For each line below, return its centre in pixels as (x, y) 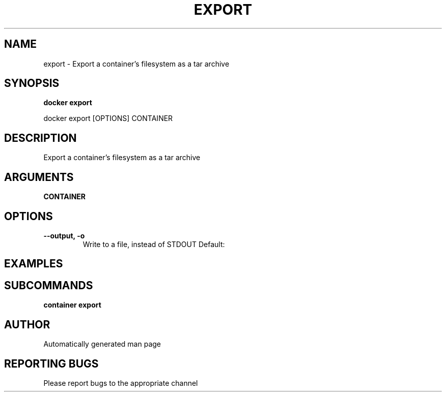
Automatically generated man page (102, 344)
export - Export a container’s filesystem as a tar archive (136, 64)
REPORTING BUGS (51, 363)
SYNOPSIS (32, 83)
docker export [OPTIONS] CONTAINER (108, 118)
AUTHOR (27, 324)
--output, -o (64, 235)
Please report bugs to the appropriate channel (121, 383)
